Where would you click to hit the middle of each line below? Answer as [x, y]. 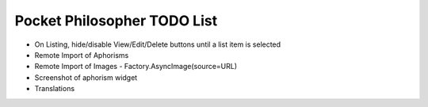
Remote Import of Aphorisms [82, 55]
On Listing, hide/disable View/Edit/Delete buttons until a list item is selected [158, 44]
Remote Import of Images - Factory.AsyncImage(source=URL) [136, 67]
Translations [55, 89]
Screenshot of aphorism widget [86, 77]
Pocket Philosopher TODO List [116, 21]
